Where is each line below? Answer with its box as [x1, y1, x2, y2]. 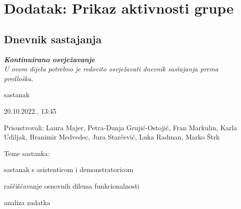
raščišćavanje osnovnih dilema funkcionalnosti [4, 180, 139, 191]
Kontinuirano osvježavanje [4, 54, 95, 64]
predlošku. [4, 73, 34, 83]
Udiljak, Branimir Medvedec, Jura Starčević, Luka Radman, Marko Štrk [4, 132, 220, 142]
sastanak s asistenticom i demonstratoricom [4, 164, 134, 174]
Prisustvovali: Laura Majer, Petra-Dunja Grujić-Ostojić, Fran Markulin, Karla [4, 122, 237, 132]
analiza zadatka [4, 197, 51, 207]
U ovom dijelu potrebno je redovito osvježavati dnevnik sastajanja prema [4, 64, 219, 74]
